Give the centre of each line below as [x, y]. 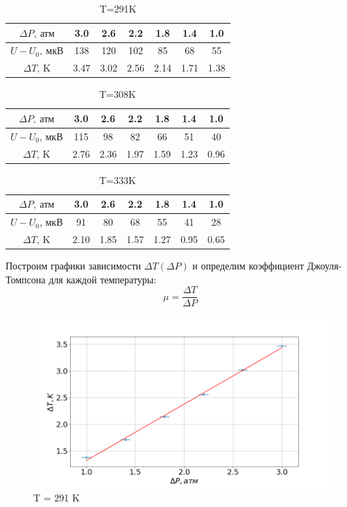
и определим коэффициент [248, 266]
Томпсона [26, 279]
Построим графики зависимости [74, 266]
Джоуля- [324, 266]
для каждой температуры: [103, 279]
